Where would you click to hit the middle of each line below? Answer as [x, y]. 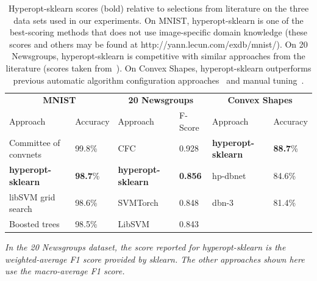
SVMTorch [138, 203]
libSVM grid [32, 196]
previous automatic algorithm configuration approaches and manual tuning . [158, 80]
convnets [25, 154]
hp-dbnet [229, 175]
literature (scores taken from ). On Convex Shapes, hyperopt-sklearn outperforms [158, 68]
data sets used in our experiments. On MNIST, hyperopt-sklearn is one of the [158, 20]
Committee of [35, 142]
